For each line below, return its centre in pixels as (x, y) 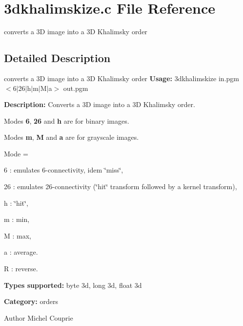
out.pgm (76, 88)
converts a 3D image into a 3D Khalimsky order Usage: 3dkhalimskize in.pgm (121, 78)
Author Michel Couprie (39, 317)
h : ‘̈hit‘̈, (16, 203)
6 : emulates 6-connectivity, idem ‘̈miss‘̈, (64, 170)
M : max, (18, 235)
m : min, (17, 219)
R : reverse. (21, 269)
